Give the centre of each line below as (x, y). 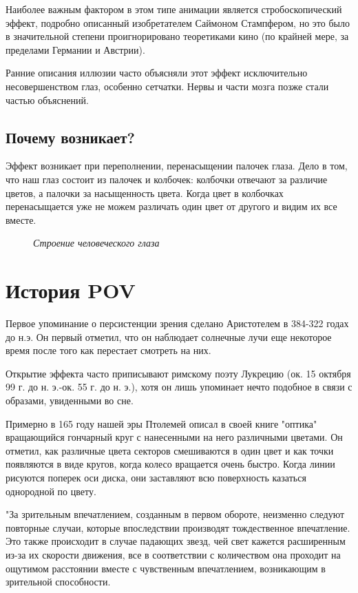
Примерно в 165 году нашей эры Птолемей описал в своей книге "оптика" (161, 423)
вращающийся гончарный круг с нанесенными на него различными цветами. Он (174, 437)
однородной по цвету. (51, 491)
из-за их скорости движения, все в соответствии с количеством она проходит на (173, 554)
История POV (71, 290)
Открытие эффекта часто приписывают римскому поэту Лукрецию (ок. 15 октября (178, 373)
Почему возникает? (70, 137)
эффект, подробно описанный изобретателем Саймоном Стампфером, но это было (178, 22)
